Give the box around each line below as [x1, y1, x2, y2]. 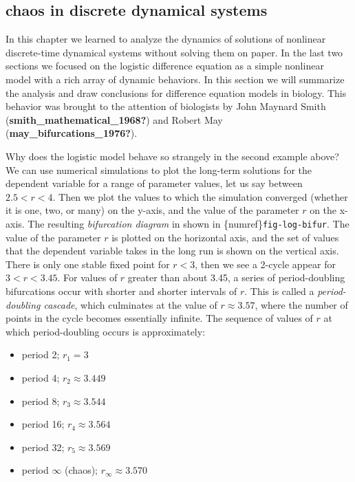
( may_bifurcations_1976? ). [6, 126, 138, 140]
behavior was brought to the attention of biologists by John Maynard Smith [6, 99, 326, 113]
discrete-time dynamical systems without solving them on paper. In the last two [6, 45, 343, 59]
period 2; [21, 347, 60, 362]
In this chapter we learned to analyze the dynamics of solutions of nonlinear [6, 32, 326, 46]
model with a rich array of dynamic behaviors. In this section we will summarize [6, 72, 345, 86]
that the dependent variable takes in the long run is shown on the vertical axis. [6, 243, 339, 258]
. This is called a [244, 283, 314, 298]
